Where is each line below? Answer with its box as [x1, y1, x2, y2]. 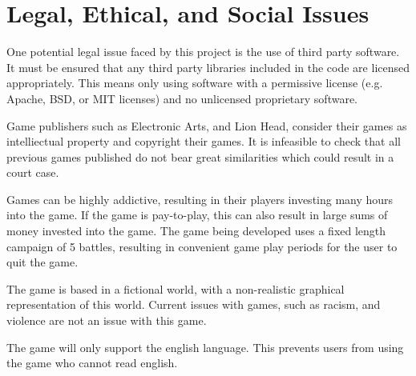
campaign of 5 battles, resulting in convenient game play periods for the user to [6, 238, 398, 254]
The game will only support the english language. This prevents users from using [6, 338, 404, 355]
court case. [6, 164, 59, 181]
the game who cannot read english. [6, 354, 178, 371]
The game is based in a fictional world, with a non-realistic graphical [6, 280, 345, 297]
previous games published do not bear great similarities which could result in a [6, 148, 394, 165]
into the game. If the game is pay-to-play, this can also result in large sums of [6, 206, 388, 223]
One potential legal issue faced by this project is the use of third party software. [6, 43, 400, 60]
